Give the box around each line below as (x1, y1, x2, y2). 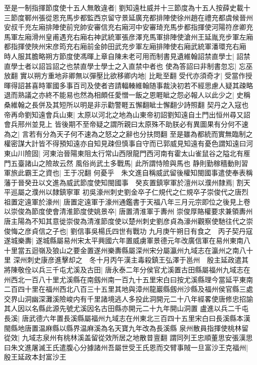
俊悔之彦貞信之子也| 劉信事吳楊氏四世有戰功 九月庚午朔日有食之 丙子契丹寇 (4, 225, 253, 236)
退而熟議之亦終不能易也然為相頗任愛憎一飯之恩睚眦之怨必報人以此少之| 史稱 (4, 90, 251, 100)
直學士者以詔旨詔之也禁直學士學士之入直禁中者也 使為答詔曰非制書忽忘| (4, 60, 237, 71)
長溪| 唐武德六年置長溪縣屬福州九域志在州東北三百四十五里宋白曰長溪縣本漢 (4, 313, 251, 323)
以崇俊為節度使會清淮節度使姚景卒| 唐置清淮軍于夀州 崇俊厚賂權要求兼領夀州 (4, 206, 253, 216)
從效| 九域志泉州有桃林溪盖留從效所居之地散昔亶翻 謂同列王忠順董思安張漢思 (4, 332, 253, 343)
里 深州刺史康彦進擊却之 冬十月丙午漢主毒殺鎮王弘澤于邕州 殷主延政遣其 (4, 255, 249, 265)
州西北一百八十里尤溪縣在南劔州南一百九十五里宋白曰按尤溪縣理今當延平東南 (4, 274, 253, 284)
